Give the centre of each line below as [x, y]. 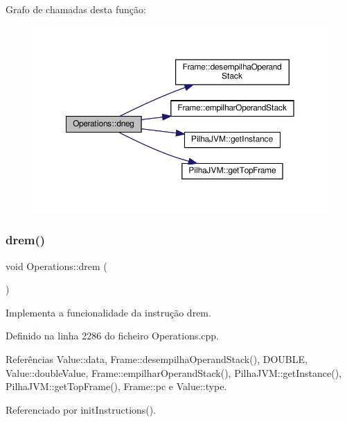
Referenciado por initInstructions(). [81, 409]
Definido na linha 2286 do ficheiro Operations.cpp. [113, 336]
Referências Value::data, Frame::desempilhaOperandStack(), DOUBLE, [157, 358]
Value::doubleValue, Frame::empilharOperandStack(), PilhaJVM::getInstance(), [174, 372]
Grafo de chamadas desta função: [76, 9]
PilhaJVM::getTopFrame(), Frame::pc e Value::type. [116, 386]
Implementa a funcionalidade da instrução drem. [108, 312]
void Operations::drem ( [56, 265]
